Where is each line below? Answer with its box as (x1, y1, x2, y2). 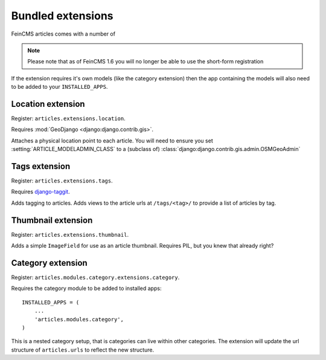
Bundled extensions (11, 9, 113, 22)
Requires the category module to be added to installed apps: (11, 284, 162, 292)
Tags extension (11, 161, 71, 172)
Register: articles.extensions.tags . (11, 177, 113, 184)
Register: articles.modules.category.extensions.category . (11, 274, 180, 281)
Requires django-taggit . (11, 188, 70, 196)
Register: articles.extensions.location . (11, 115, 126, 122)
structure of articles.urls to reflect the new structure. (11, 346, 154, 353)
